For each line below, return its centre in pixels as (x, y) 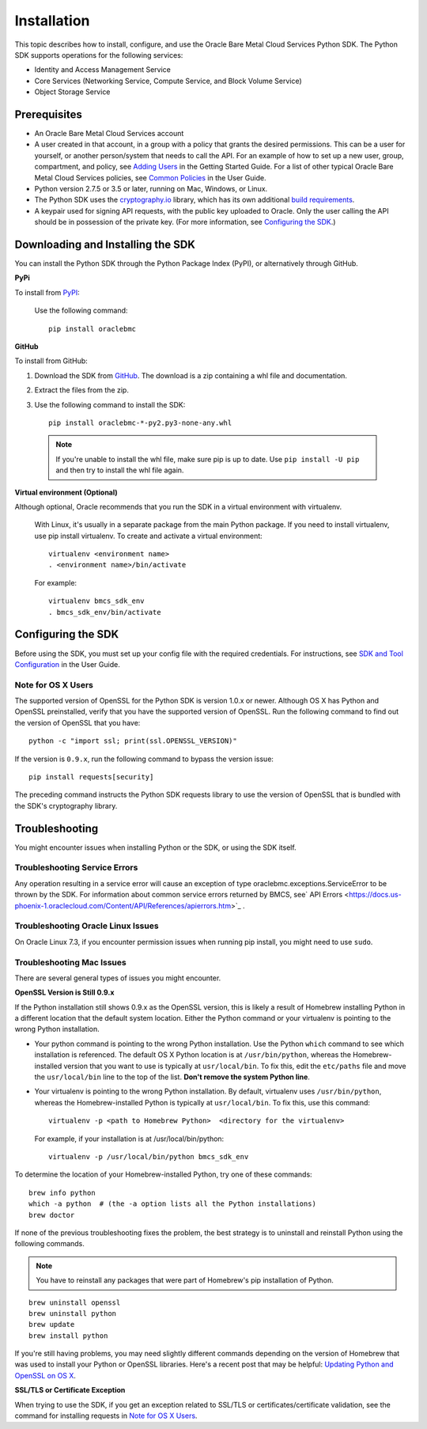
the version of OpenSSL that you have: (77, 722)
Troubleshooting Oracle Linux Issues (87, 926)
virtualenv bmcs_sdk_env (96, 601)
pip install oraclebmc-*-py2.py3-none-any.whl (140, 423)
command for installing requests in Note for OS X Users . (106, 1416)
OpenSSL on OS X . (45, 1375)
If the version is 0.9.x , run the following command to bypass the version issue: (144, 759)
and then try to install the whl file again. (120, 470)
